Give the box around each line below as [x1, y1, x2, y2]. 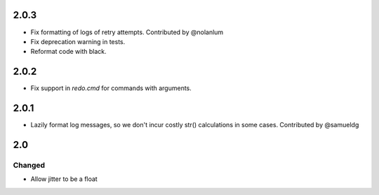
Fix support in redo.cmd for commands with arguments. [30, 84, 192, 92]
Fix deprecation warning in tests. [30, 37, 126, 45]
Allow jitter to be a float [30, 175, 98, 183]
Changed [13, 160, 46, 170]
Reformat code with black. [30, 48, 107, 56]
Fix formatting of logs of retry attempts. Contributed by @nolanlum [30, 28, 224, 36]
